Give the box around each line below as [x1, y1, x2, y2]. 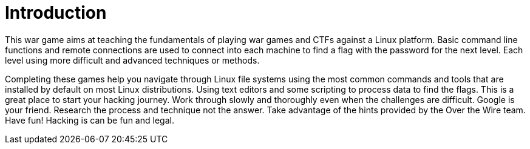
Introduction [5, 2, 107, 23]
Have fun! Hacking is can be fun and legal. [5, 114, 174, 125]
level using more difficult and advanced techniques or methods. [5, 55, 260, 65]
